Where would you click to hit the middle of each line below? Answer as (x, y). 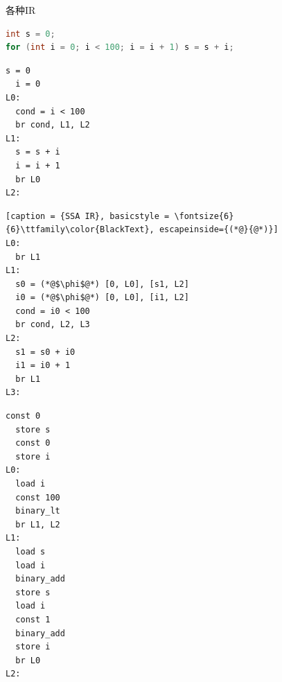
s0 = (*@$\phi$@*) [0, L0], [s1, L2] (102, 284)
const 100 (38, 497)
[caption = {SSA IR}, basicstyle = (88, 216)
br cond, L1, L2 (53, 125)
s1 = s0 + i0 (45, 352)
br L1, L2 (38, 524)
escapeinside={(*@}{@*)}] (219, 230)
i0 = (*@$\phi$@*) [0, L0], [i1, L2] (102, 298)
